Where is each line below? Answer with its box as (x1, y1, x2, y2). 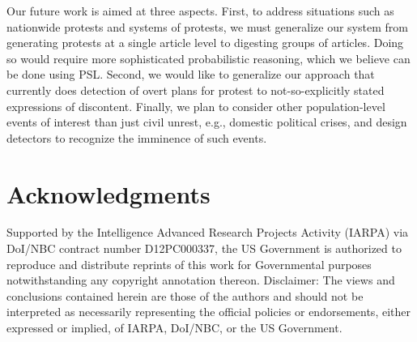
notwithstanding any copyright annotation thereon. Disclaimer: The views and (6, 271, 395, 289)
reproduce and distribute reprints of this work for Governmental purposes (6, 255, 372, 272)
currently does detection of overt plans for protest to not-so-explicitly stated (6, 81, 385, 98)
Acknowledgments (6, 177, 211, 210)
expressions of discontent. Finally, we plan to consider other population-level (6, 97, 385, 114)
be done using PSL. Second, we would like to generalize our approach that (6, 66, 375, 83)
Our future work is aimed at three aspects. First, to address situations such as (6, 2, 394, 19)
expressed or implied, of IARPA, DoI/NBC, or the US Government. (6, 319, 343, 336)
